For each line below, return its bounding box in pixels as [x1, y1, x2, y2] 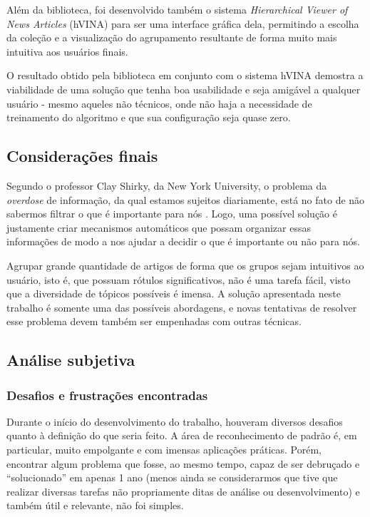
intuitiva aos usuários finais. [6, 43, 128, 58]
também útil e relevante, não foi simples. [6, 498, 184, 513]
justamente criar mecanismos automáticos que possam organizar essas [6, 220, 311, 235]
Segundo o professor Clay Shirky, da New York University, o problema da [6, 178, 327, 193]
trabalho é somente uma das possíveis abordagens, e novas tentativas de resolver [6, 300, 357, 314]
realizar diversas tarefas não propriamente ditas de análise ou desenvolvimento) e [6, 483, 360, 498]
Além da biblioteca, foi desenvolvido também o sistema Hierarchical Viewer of [6, 2, 348, 16]
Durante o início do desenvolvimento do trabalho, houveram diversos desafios [6, 414, 343, 429]
